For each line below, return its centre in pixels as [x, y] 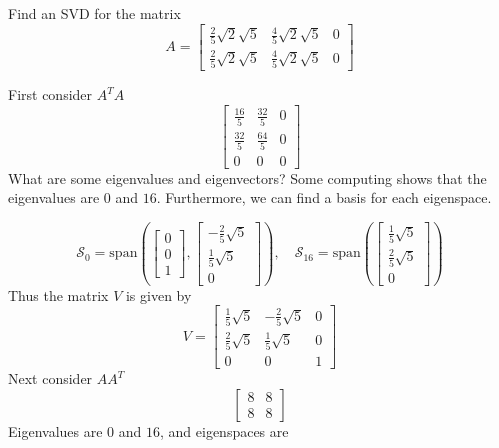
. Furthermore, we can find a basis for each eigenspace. [324, 197]
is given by [158, 294]
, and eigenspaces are [224, 430]
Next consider [50, 378]
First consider [50, 94]
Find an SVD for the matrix [94, 13]
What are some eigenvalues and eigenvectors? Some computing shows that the [247, 177]
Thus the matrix [58, 294]
